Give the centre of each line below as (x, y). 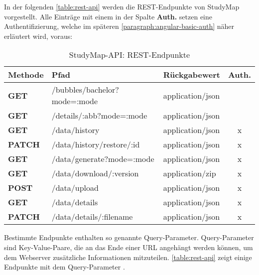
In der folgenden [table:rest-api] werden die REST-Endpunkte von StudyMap (122, 6)
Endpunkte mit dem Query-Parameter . (65, 267)
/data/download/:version (95, 173)
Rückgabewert (192, 75)
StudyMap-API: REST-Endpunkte (129, 55)
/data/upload (75, 188)
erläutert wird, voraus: (38, 36)
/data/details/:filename (92, 217)
